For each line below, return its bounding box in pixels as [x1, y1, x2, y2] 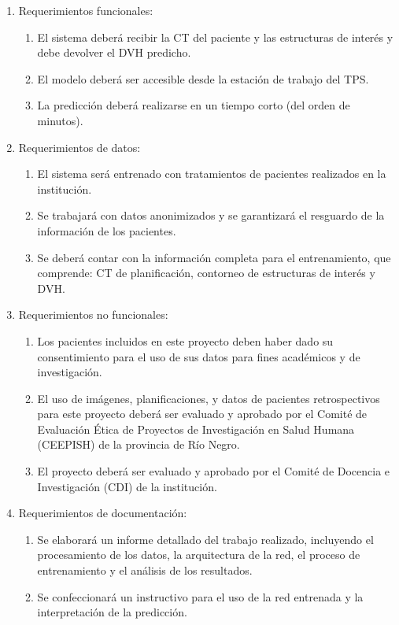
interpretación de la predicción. [37, 604, 187, 620]
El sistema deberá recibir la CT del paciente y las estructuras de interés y [37, 28, 393, 45]
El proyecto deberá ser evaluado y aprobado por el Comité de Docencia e [37, 463, 390, 479]
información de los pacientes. [37, 222, 176, 239]
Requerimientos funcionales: [18, 2, 153, 18]
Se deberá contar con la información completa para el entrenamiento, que [37, 249, 391, 265]
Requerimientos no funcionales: [18, 306, 168, 323]
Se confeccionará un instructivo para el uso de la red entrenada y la [37, 588, 364, 605]
